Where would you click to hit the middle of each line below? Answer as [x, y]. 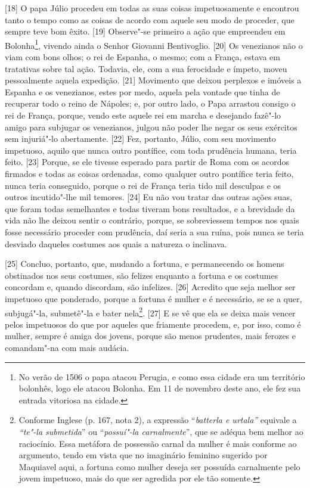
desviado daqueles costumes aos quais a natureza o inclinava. [116, 243]
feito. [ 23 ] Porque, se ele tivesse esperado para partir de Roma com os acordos [147, 162]
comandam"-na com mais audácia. [67, 347]
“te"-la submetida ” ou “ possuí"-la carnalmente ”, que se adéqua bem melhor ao [161, 431]
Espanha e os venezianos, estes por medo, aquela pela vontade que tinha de [142, 91]
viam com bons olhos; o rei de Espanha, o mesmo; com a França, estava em [142, 57]
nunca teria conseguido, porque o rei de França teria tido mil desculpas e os [143, 185]
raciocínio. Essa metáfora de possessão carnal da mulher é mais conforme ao [158, 443]
